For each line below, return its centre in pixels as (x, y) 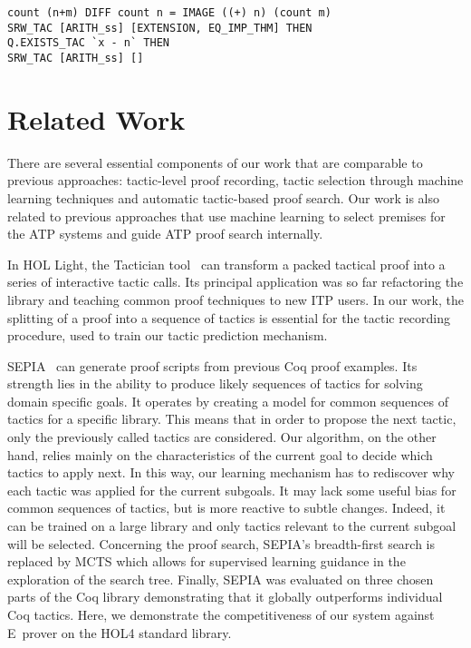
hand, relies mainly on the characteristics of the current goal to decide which (220, 454)
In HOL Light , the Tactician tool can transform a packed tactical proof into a (226, 264)
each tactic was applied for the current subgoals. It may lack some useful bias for (232, 490)
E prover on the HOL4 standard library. (120, 632)
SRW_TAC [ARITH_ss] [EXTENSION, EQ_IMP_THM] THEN (160, 28)
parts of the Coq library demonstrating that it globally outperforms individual (225, 597)
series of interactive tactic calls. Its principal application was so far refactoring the (235, 282)
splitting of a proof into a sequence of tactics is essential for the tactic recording (229, 317)
